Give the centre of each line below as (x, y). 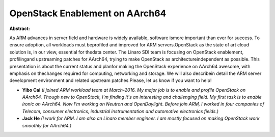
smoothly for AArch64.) (47, 125)
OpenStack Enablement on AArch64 (88, 13)
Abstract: (20, 29)
